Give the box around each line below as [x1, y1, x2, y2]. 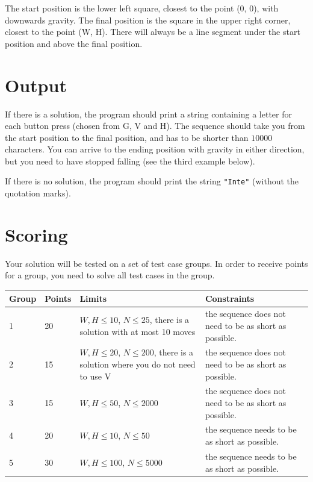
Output [5, 72, 67, 97]
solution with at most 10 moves [79, 325, 196, 337]
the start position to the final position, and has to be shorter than [5, 131, 249, 143]
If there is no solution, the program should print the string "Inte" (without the [5, 175, 299, 187]
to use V [79, 369, 111, 382]
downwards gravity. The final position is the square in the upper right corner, [5, 13, 291, 26]
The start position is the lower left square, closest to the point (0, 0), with [5, 2, 279, 14]
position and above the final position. [5, 37, 143, 49]
